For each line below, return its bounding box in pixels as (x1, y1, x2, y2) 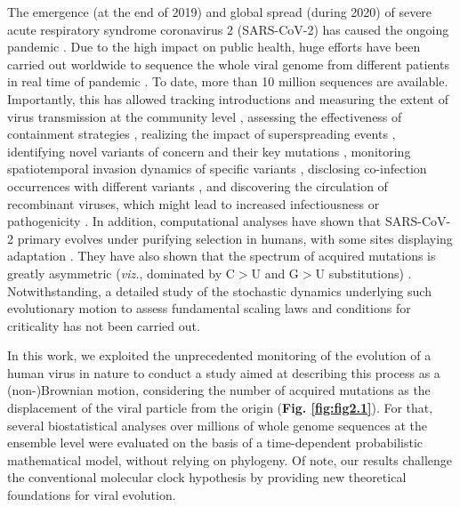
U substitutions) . (315, 263, 412, 282)
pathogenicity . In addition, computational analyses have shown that (7, 212, 382, 230)
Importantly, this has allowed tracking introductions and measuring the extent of (7, 89, 448, 108)
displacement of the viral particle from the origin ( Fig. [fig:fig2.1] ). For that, (7, 398, 433, 417)
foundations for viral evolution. (7, 486, 176, 504)
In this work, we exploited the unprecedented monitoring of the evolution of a (7, 346, 432, 365)
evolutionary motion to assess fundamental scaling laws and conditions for (7, 299, 411, 318)
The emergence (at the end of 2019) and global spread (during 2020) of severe (7, 3, 432, 20)
